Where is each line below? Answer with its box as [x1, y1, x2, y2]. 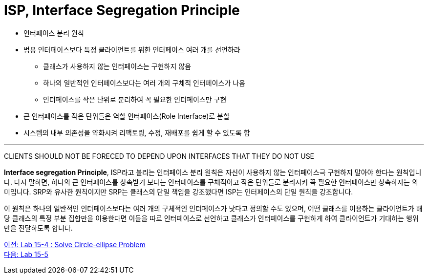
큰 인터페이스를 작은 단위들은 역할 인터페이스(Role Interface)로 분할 [23, 111, 230, 120]
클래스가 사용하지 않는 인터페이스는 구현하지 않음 [43, 62, 192, 70]
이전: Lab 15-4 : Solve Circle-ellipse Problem [4, 240, 146, 249]
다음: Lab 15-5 [4, 250, 48, 258]
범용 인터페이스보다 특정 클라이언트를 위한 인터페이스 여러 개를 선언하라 [23, 45, 240, 54]
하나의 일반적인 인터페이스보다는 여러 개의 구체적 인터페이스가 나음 [43, 78, 245, 87]
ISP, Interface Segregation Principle [4, 2, 240, 19]
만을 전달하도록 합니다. [4, 223, 73, 232]
